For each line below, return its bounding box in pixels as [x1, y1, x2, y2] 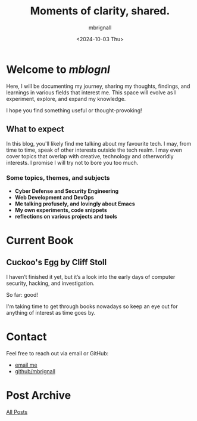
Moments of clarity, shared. [30, 4, 170, 18]
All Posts [6, 408, 28, 416]
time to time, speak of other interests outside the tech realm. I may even [6, 146, 183, 153]
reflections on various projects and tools [14, 213, 117, 220]
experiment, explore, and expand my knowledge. [6, 95, 126, 102]
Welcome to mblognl [6, 63, 110, 76]
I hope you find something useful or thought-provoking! [6, 106, 142, 114]
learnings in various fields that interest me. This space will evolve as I [6, 88, 176, 96]
